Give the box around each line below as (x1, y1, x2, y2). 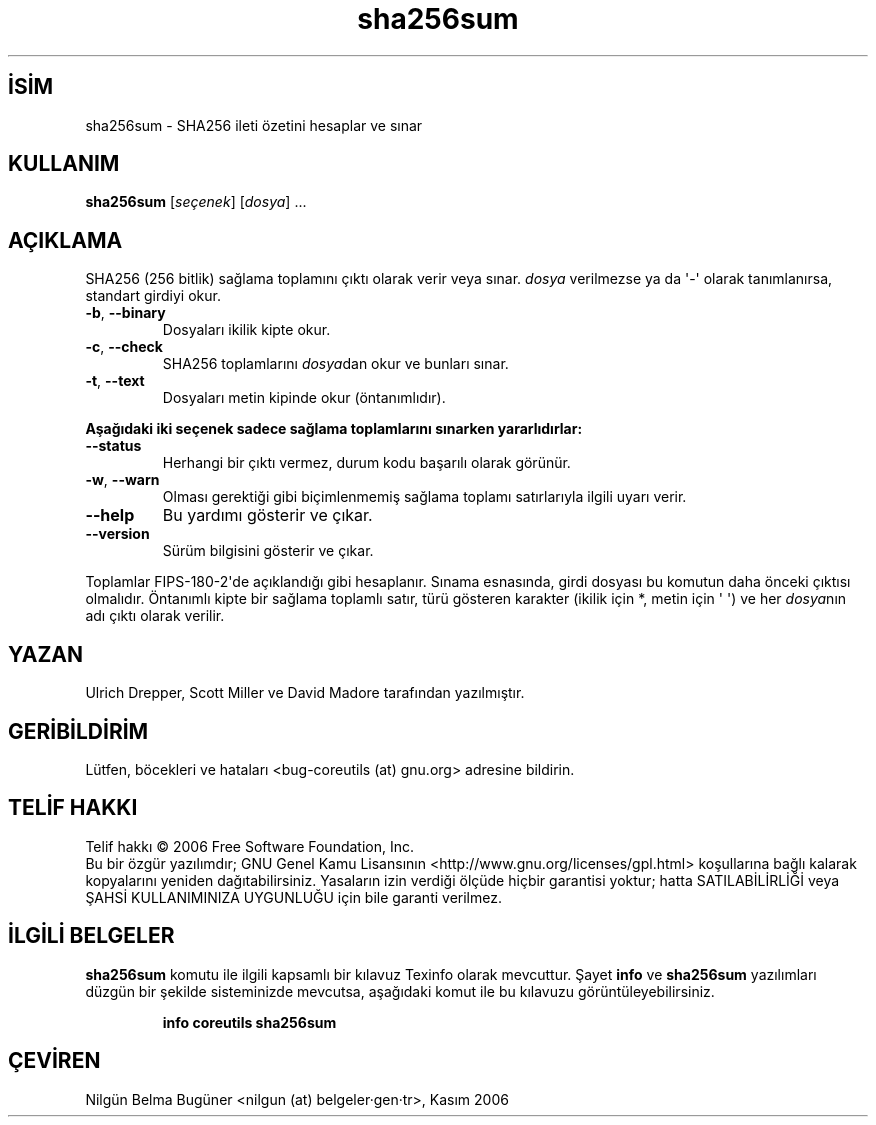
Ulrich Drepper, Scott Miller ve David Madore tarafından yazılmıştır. (85, 684, 525, 702)
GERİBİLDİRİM (8, 718, 149, 744)
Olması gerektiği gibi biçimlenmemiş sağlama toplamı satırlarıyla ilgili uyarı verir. (162, 488, 687, 506)
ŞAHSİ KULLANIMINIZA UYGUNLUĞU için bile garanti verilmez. (85, 888, 502, 906)
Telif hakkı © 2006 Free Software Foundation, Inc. (85, 837, 415, 855)
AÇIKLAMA (8, 227, 123, 253)
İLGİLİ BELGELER (8, 923, 175, 949)
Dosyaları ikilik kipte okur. (162, 321, 331, 339)
